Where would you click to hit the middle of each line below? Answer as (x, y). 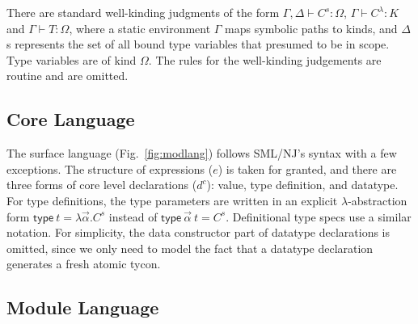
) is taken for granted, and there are (307, 168)
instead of (133, 216)
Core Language (71, 119)
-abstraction (378, 200)
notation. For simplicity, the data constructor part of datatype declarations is (198, 232)
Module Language (83, 307)
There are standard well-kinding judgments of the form (143, 12)
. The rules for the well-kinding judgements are (265, 59)
